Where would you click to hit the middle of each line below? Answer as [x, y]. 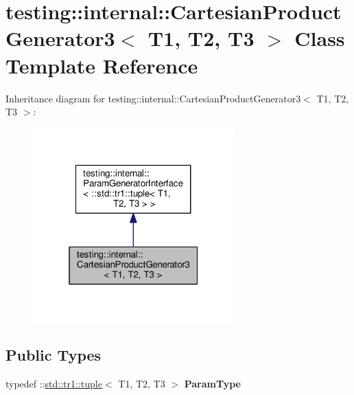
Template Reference [102, 65]
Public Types [54, 354]
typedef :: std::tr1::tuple [54, 383]
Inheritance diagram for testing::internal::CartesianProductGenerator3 [153, 98]
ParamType [212, 383]
